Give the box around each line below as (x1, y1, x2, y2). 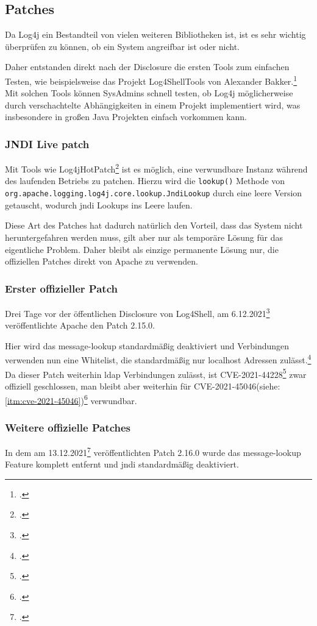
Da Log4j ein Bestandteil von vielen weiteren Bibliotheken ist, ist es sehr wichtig (5, 28, 306, 41)
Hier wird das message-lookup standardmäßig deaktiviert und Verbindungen (5, 339, 290, 352)
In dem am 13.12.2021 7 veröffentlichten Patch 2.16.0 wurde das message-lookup (5, 444, 301, 458)
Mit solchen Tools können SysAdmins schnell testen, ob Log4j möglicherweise (5, 87, 293, 99)
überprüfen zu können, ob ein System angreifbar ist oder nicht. (5, 40, 240, 52)
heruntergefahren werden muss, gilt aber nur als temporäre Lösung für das (5, 230, 283, 243)
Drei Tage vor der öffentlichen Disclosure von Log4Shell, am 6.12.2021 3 (5, 305, 270, 319)
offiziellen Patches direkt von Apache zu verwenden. (5, 255, 198, 268)
